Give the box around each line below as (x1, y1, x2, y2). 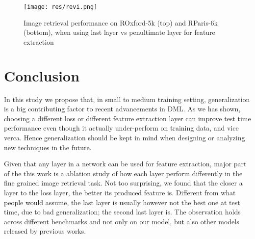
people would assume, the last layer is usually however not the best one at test (4, 197, 240, 207)
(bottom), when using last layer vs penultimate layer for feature (24, 27, 215, 37)
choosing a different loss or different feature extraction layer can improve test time (4, 113, 251, 123)
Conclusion (4, 65, 80, 85)
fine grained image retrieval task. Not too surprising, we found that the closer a (4, 178, 243, 188)
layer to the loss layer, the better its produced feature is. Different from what (4, 187, 236, 197)
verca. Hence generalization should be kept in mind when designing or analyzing (4, 132, 245, 142)
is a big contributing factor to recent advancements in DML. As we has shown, (4, 104, 241, 114)
